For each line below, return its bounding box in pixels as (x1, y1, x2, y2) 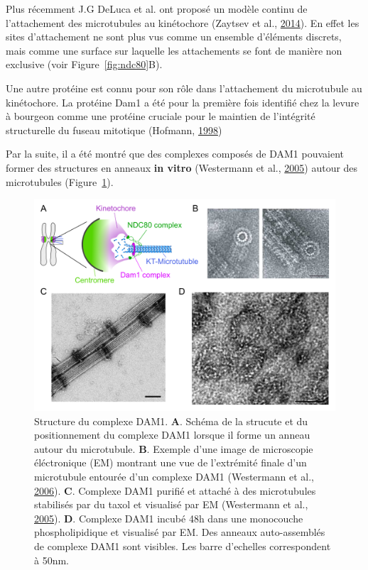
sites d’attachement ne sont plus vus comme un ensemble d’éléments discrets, (6, 29, 342, 44)
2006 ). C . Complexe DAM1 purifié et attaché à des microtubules (34, 483, 316, 498)
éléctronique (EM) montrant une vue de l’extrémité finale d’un (34, 455, 307, 470)
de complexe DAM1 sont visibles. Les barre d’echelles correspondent (34, 539, 331, 554)
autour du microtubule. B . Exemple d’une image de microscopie (34, 441, 313, 456)
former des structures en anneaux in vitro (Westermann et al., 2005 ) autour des (6, 160, 358, 175)
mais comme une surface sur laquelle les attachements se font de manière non (6, 43, 342, 57)
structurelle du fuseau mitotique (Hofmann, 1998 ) (6, 122, 222, 137)
